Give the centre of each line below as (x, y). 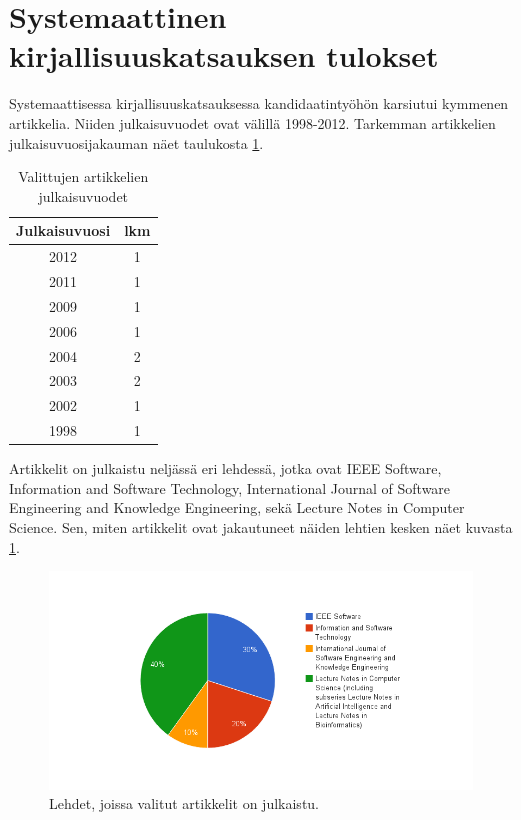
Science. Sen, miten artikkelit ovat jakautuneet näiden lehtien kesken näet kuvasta (261, 526)
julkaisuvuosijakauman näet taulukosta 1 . (136, 142)
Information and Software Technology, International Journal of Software (230, 487)
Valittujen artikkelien (83, 176)
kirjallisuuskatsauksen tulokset (224, 55)
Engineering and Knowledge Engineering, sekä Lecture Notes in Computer (237, 507)
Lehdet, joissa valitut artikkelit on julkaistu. (184, 803)
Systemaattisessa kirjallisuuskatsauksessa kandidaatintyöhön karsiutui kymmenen (259, 103)
